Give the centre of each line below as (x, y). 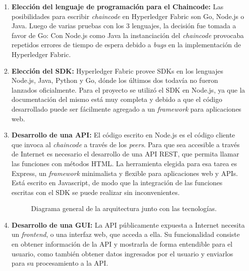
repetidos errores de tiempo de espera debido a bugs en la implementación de (126, 45)
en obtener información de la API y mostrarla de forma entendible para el (122, 244)
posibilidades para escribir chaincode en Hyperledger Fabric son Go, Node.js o (128, 16)
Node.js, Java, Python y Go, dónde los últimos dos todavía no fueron (115, 80)
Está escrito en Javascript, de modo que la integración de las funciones (117, 183)
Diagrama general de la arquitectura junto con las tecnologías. (124, 208)
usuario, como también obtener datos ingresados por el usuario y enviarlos (122, 253)
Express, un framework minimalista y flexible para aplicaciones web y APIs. (125, 173)
